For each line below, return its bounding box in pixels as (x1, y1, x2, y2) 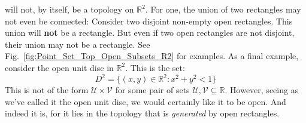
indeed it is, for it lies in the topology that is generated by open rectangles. (5, 107, 280, 119)
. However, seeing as (225, 84, 299, 96)
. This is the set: (125, 61, 185, 73)
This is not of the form (5, 84, 89, 96)
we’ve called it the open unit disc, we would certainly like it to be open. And (5, 95, 286, 107)
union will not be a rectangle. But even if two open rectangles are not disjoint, (5, 26, 295, 39)
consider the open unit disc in (5, 61, 114, 73)
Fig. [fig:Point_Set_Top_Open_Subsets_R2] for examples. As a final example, (5, 50, 299, 62)
